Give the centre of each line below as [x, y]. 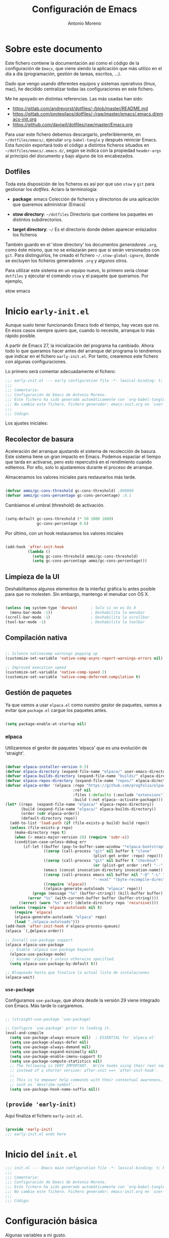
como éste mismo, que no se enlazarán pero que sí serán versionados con [82, 250]
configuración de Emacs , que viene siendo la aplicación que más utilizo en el [84, 68]
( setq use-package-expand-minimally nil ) [54, 1052]
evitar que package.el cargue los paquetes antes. [56, 710]
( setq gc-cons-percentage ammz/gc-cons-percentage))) [90, 561]
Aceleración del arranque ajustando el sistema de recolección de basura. [81, 451]
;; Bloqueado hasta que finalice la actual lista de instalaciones [77, 973]
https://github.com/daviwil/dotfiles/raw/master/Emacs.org [72, 124]
